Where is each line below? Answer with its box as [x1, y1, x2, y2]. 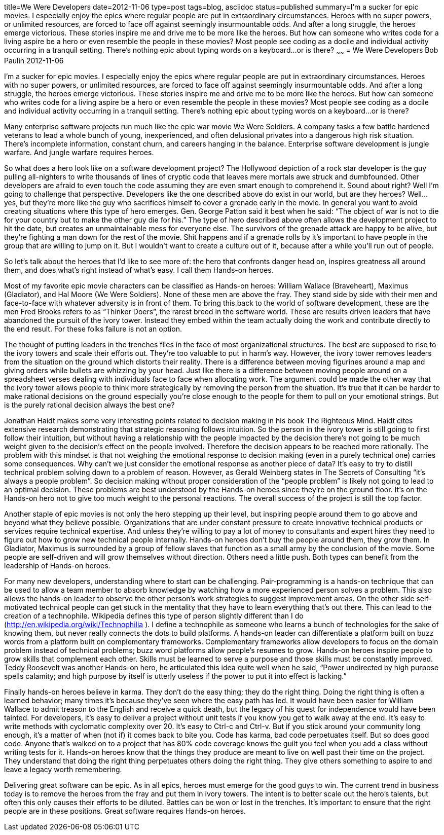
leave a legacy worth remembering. [4, 765, 122, 774]
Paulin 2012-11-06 [4, 56, 64, 65]
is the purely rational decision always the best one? [4, 400, 175, 409]
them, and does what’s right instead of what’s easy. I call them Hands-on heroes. [4, 265, 274, 274]
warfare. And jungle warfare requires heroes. [4, 148, 154, 157]
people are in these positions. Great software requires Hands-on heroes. [4, 806, 246, 815]
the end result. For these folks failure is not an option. [4, 324, 182, 333]
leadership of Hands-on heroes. [4, 561, 110, 570]
